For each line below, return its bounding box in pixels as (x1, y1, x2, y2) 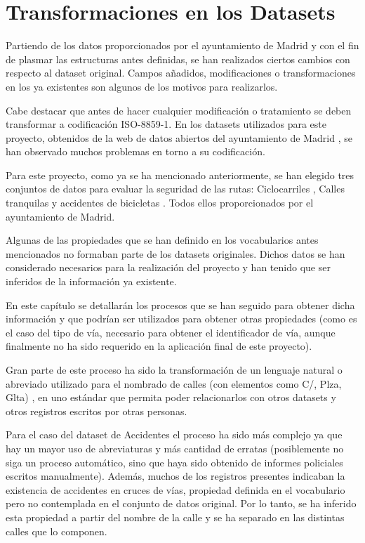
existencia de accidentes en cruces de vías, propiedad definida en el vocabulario (6, 482, 345, 497)
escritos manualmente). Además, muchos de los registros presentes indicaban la (6, 469, 345, 483)
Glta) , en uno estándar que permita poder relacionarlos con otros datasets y (6, 390, 336, 405)
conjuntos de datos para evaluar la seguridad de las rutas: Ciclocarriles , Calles (6, 181, 345, 196)
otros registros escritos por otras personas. (6, 403, 187, 418)
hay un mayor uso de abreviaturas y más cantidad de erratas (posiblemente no (6, 440, 344, 455)
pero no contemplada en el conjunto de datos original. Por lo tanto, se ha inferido (6, 496, 357, 511)
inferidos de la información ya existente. (6, 274, 177, 289)
